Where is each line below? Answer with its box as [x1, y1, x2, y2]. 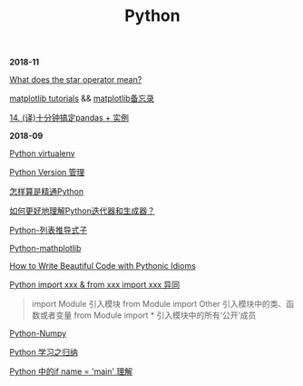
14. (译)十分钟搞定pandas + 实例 [9, 113, 130, 124]
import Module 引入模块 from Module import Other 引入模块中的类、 [31, 299, 287, 310]
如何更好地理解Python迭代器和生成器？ [9, 205, 156, 216]
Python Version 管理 [9, 167, 85, 178]
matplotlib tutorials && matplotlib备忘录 [9, 93, 154, 104]
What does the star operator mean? [9, 74, 142, 85]
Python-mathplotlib [9, 242, 82, 254]
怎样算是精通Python [9, 186, 84, 197]
